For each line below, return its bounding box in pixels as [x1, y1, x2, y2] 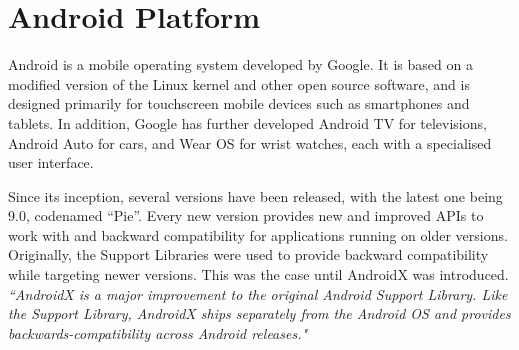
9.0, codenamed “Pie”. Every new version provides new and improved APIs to [8, 205, 484, 226]
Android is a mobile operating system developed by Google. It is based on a [8, 54, 473, 75]
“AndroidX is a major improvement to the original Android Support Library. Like [8, 283, 508, 304]
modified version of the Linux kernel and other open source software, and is [8, 73, 470, 94]
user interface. [8, 152, 94, 173]
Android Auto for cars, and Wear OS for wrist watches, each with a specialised [8, 132, 492, 153]
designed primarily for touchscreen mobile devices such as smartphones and [8, 93, 470, 114]
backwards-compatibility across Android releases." [8, 322, 308, 343]
